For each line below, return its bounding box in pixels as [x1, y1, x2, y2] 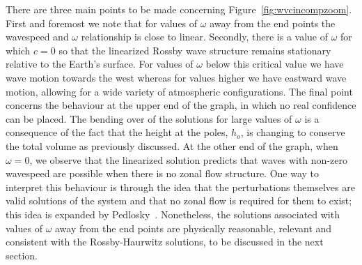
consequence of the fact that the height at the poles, [6, 125, 228, 139]
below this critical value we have [205, 56, 344, 71]
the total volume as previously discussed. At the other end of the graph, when [6, 138, 338, 153]
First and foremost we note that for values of [6, 15, 198, 30]
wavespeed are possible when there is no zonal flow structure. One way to [6, 166, 320, 181]
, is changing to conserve [240, 125, 345, 139]
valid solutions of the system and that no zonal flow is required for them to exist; [6, 193, 352, 208]
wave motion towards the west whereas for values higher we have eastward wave [6, 70, 347, 84]
